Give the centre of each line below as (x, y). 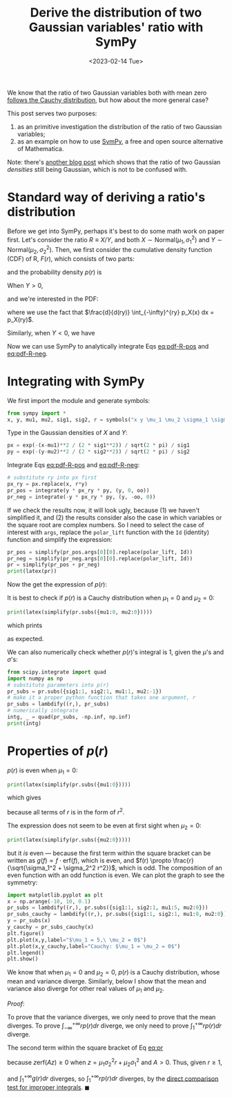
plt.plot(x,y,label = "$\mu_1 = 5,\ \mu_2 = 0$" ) (77, 940)
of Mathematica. (40, 148)
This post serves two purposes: (52, 113)
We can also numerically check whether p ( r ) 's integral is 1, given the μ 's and (116, 652)
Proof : (16, 1003)
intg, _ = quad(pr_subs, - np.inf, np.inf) (69, 717)
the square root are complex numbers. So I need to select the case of (106, 525)
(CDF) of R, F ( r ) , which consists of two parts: (71, 258)
